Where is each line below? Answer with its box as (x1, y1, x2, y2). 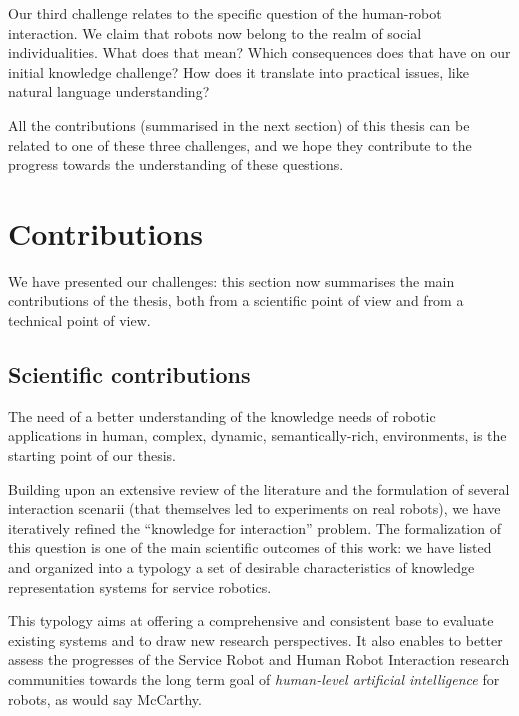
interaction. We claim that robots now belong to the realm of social (8, 22, 422, 43)
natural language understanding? (8, 81, 210, 102)
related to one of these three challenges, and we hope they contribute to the (8, 134, 472, 155)
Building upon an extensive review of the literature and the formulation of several (8, 478, 510, 499)
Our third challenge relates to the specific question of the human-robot (8, 3, 442, 23)
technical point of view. (8, 310, 151, 331)
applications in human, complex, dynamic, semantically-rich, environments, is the (8, 425, 507, 446)
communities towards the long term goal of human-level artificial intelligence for (8, 668, 500, 689)
